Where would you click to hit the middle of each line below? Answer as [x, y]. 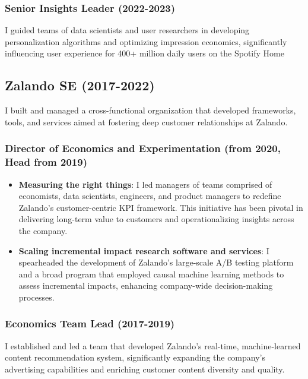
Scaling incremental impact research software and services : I [144, 250]
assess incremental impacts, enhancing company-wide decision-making [146, 285]
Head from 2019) [46, 162]
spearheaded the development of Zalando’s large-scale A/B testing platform [156, 262]
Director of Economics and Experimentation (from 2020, [143, 148]
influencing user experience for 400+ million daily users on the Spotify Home [145, 53]
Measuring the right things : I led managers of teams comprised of [145, 184]
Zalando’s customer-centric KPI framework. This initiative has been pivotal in [161, 207]
